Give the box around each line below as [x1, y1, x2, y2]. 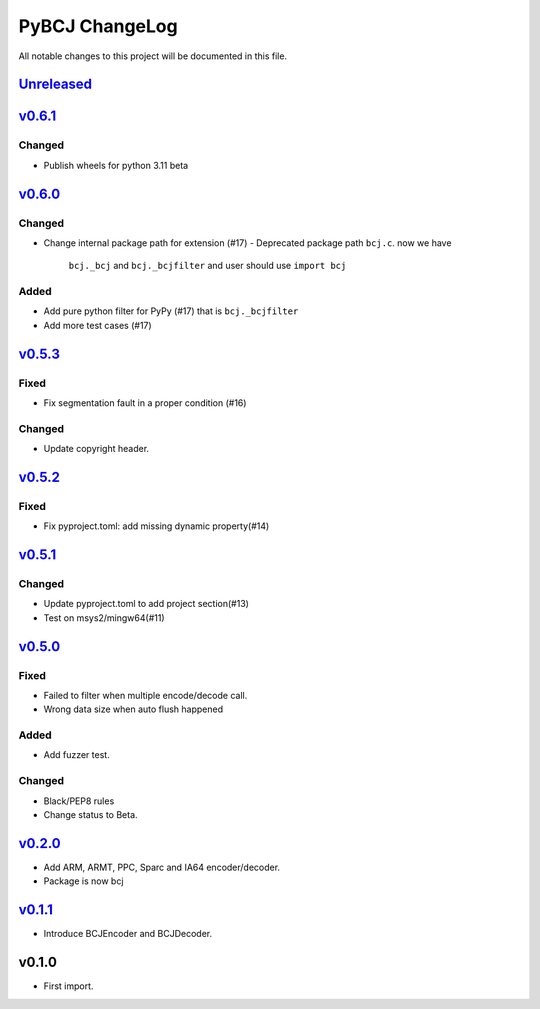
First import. [43, 980, 94, 992]
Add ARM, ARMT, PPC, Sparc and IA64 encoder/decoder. [43, 861, 280, 873]
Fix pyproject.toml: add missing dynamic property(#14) [43, 520, 270, 532]
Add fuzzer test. [43, 749, 110, 761]
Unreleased [18, 76, 93, 93]
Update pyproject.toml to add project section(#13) [43, 598, 250, 610]
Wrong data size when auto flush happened [43, 703, 224, 715]
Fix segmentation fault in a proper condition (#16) [43, 396, 247, 409]
